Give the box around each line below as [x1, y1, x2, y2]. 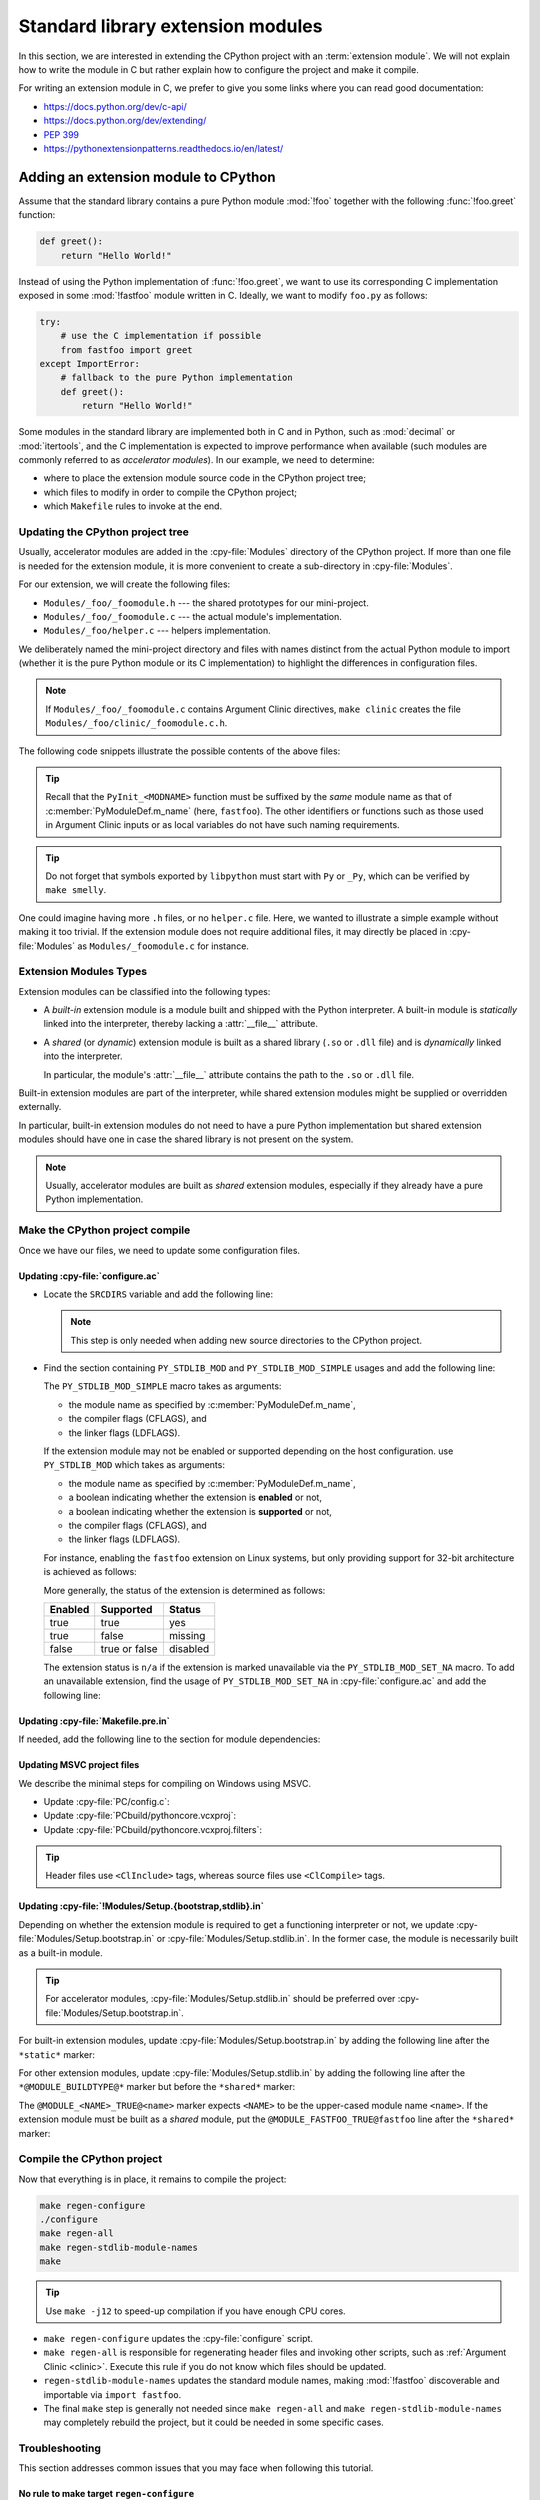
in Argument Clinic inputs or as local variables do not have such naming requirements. [45, 819, 400, 831]
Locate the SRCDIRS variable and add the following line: [43, 1288, 274, 1300]
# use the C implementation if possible [60, 330, 262, 342]
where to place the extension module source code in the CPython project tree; [43, 472, 367, 484]
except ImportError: [39, 358, 140, 370]
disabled [168, 1641, 210, 1655]
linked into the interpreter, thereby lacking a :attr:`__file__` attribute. [43, 1018, 319, 1030]
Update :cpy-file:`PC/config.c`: [43, 1795, 170, 1807]
